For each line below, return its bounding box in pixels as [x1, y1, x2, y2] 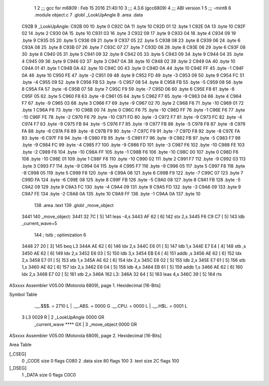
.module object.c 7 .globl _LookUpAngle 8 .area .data [34, 12, 143, 18]
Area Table [9, 342, 32, 348]
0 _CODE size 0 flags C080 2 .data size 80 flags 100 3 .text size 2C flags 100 [21, 358, 179, 364]
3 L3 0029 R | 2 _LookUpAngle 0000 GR [21, 314, 105, 320]
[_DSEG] [9, 365, 27, 371]
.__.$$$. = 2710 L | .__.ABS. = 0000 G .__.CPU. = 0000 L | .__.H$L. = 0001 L [34, 303, 188, 309]
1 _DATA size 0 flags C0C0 [21, 372, 76, 378]
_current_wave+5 [21, 220, 57, 226]
